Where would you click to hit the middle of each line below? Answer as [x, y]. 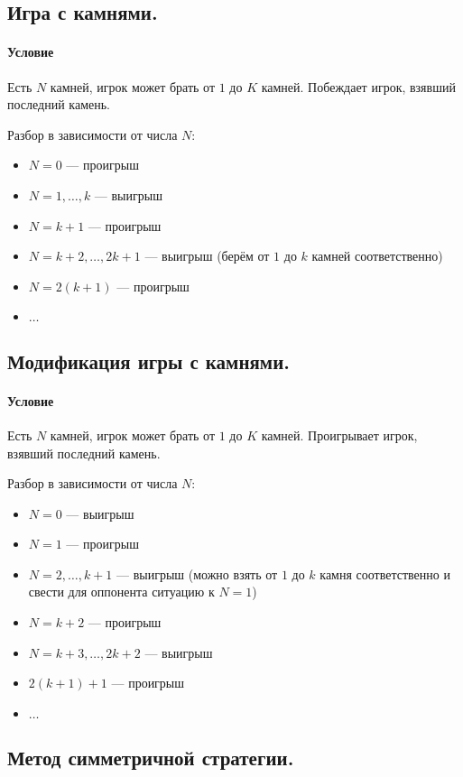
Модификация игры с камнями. [148, 361]
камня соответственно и [385, 573]
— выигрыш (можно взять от [197, 573]
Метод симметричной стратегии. [151, 758]
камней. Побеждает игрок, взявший [358, 86]
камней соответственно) [377, 256]
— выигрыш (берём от [207, 256]
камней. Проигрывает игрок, [339, 435]
